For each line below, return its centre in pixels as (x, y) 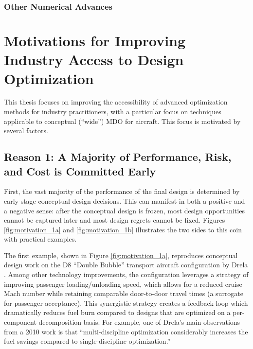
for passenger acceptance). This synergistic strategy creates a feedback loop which (126, 303)
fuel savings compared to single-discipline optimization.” (87, 341)
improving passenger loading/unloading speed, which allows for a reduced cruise (123, 284)
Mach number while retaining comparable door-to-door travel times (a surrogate (124, 293)
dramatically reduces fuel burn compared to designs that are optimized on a (117, 312)
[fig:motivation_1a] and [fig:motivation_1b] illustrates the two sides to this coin (123, 229)
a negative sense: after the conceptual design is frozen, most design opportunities (124, 210)
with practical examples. (40, 239)
